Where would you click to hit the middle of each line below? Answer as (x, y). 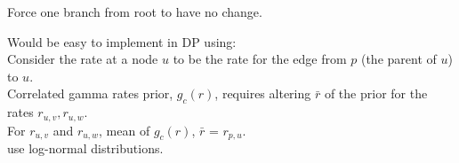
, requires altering (263, 93)
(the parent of (399, 59)
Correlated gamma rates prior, (90, 93)
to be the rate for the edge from (260, 59)
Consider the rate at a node (83, 59)
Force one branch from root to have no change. (135, 12)
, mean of (125, 130)
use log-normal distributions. (85, 148)
